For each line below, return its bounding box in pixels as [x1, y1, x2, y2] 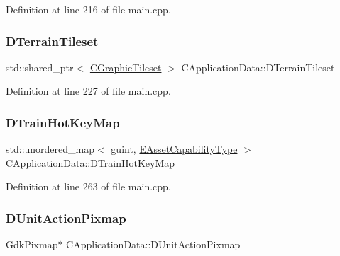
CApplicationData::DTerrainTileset [181, 59, 335, 74]
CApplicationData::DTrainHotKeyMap [6, 155, 175, 170]
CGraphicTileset [89, 59, 162, 74]
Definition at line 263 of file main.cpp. [6, 179, 171, 194]
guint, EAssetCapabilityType [111, 141, 238, 156]
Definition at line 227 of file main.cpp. [6, 83, 171, 98]
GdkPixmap [6, 237, 58, 252]
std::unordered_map [6, 141, 95, 156]
